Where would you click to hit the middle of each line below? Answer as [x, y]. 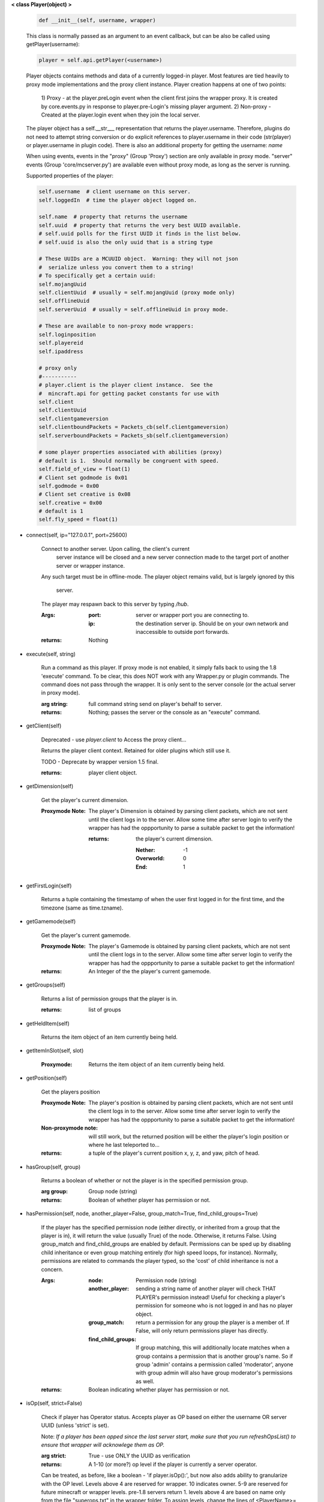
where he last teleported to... [124, 1145]
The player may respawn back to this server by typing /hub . [115, 604]
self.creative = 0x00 [70, 503]
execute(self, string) [51, 654]
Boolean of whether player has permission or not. [149, 1200]
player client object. [113, 773]
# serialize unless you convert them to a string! [116, 267]
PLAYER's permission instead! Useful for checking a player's [211, 1297]
